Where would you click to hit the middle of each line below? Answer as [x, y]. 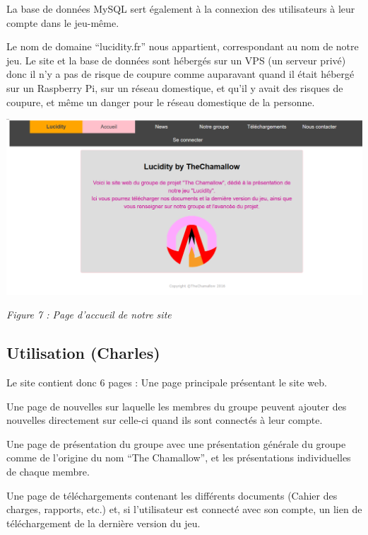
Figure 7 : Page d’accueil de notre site [89, 315]
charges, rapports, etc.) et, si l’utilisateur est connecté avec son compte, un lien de [184, 509]
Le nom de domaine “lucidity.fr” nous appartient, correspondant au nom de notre [183, 46]
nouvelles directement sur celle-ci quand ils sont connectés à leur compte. [165, 420]
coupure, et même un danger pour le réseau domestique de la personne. [161, 102]
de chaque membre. [48, 472]
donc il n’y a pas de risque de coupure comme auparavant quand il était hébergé [180, 74]
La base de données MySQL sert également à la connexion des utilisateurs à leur [181, 8]
